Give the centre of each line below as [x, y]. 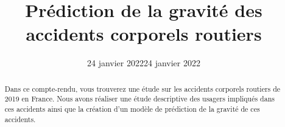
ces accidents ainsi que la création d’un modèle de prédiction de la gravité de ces [132, 109]
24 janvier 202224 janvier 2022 [144, 63]
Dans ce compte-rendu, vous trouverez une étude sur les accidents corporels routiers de [142, 88]
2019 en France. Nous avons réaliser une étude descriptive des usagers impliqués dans [139, 99]
